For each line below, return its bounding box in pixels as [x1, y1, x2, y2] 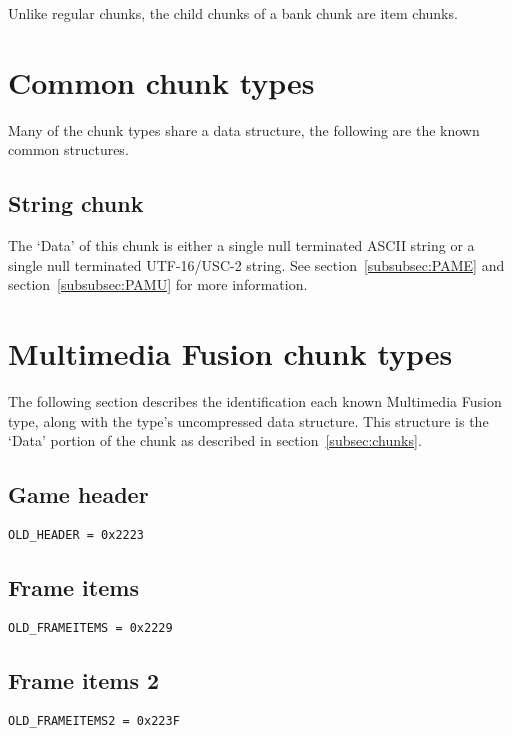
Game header [8, 479, 149, 510]
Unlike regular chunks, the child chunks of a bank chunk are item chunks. [8, 3, 458, 23]
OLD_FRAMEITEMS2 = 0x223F [8, 713, 180, 728]
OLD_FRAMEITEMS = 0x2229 [8, 620, 173, 635]
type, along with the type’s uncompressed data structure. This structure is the [8, 410, 489, 431]
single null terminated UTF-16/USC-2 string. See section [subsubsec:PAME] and [8, 254, 505, 275]
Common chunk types [8, 61, 315, 102]
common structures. [8, 139, 129, 160]
